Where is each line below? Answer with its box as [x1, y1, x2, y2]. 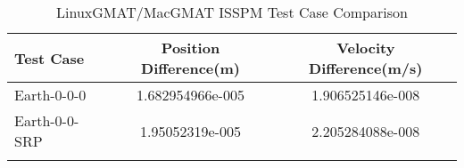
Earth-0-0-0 [14, 84, 87, 105]
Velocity [336, 37, 395, 58]
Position [161, 37, 220, 58]
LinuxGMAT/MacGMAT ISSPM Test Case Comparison [56, 2, 408, 22]
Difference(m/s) [309, 58, 423, 78]
